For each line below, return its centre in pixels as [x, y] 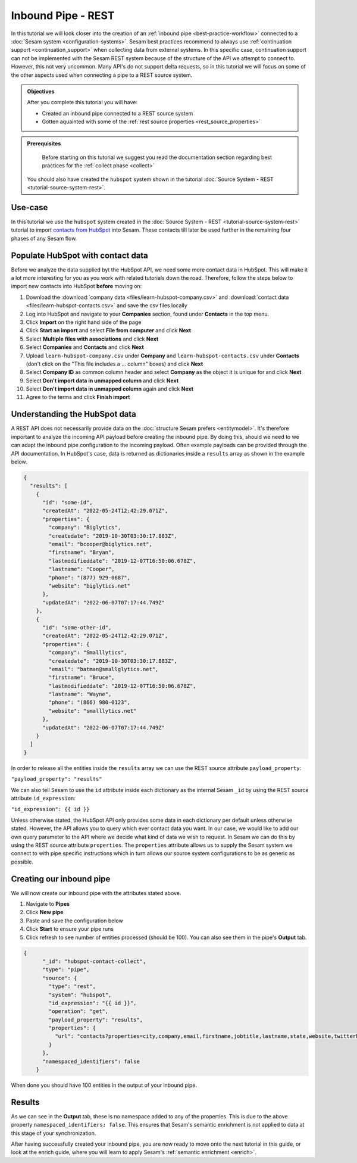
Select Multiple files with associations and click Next [92, 339]
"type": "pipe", [66, 970]
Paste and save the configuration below [74, 921]
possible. [22, 862]
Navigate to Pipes [48, 904]
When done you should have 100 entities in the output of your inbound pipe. [104, 1085]
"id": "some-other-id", [77, 627]
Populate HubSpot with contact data [80, 255]
